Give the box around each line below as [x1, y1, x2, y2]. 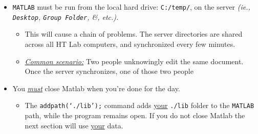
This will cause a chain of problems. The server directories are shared [25, 29, 243, 39]
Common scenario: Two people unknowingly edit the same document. [25, 56, 244, 66]
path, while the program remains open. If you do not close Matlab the [25, 110, 245, 120]
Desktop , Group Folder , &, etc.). [12, 11, 119, 22]
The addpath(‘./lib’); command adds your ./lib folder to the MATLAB [25, 100, 254, 111]
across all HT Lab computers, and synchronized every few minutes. [25, 38, 235, 49]
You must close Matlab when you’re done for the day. [12, 83, 180, 93]
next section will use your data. [25, 120, 123, 130]
